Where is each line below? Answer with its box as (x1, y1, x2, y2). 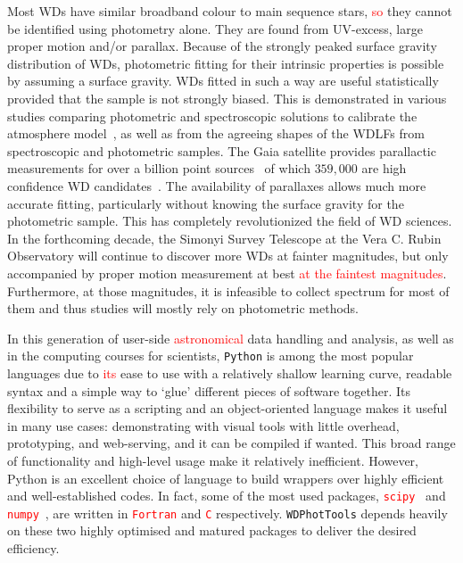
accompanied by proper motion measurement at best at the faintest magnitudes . (7, 263, 447, 282)
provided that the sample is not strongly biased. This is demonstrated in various (7, 88, 447, 107)
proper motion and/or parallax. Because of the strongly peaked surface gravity (7, 37, 437, 55)
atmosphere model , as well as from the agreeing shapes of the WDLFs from (7, 124, 425, 143)
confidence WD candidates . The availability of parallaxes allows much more (7, 176, 426, 195)
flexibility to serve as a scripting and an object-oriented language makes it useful (7, 399, 448, 418)
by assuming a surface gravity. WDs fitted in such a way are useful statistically (7, 71, 439, 90)
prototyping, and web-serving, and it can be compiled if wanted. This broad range (7, 434, 456, 452)
